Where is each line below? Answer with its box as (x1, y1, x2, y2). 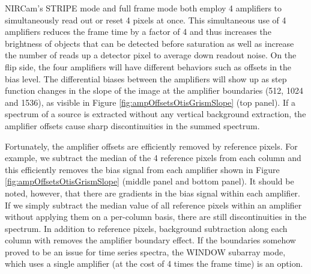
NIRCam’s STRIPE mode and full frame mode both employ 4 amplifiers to (5, 2, 282, 14)
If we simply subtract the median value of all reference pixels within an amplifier (5, 198, 302, 211)
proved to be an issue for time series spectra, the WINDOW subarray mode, (5, 245, 286, 258)
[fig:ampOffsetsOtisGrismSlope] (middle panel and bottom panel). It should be (5, 175, 294, 187)
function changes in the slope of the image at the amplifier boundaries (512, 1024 (5, 84, 303, 97)
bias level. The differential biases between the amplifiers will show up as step (5, 72, 287, 85)
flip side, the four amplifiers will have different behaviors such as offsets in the (5, 60, 292, 73)
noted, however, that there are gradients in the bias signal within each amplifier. (5, 186, 300, 199)
